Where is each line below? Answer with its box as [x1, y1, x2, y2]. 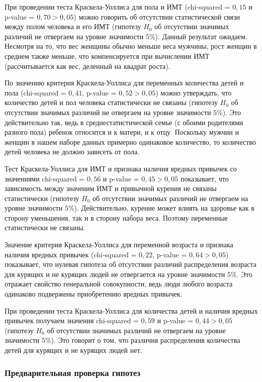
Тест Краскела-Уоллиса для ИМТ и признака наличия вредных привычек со [5, 163, 237, 173]
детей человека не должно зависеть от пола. [5, 146, 139, 157]
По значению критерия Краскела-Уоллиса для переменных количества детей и [5, 77, 244, 88]
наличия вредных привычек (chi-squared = [5, 249, 137, 259]
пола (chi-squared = [5, 87, 66, 98]
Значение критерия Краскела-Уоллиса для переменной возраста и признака [5, 239, 233, 250]
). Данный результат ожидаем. [155, 31, 247, 41]
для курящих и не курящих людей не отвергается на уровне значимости [5, 268, 225, 279]
